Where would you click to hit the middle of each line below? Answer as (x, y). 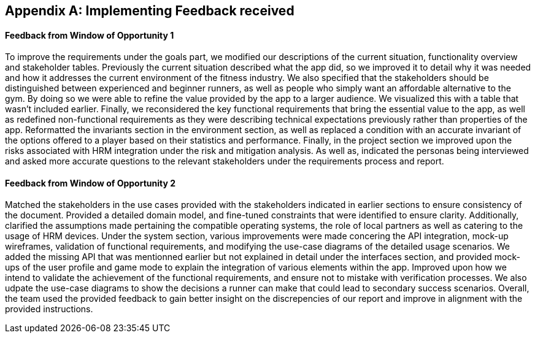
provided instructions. (49, 309)
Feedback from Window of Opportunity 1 (90, 35)
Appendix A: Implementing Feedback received (150, 11)
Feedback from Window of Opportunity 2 (90, 183)
